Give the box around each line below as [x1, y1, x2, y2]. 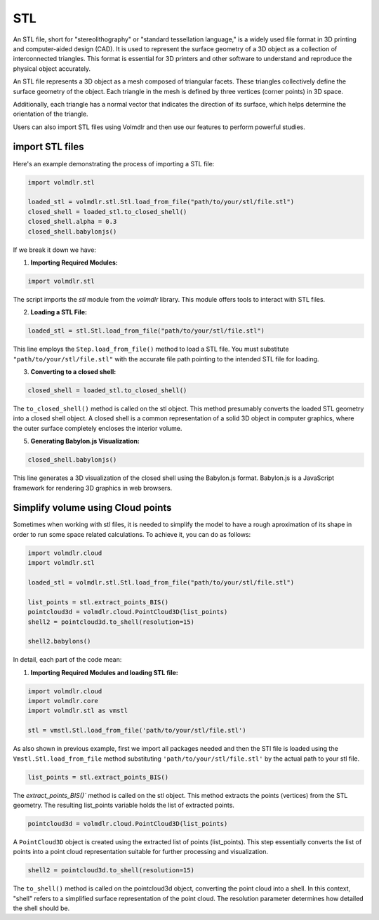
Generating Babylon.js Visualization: [30, 437, 140, 446]
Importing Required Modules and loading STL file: [30, 668, 178, 676]
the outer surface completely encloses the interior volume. [13, 424, 182, 432]
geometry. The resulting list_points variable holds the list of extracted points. [13, 801, 235, 809]
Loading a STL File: [30, 308, 88, 316]
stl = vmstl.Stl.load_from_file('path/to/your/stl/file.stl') [27, 726, 246, 735]
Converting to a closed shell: [30, 368, 117, 375]
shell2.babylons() [27, 637, 91, 646]
